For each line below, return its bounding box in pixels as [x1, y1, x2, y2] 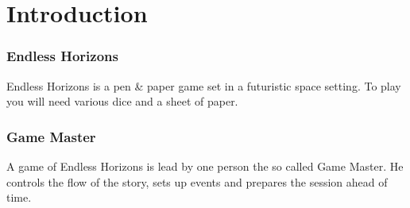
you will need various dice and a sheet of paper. [6, 93, 238, 110]
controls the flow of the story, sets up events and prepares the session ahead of [6, 173, 388, 190]
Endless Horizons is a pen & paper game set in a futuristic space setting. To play [6, 77, 401, 94]
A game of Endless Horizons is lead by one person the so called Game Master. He [6, 158, 404, 174]
